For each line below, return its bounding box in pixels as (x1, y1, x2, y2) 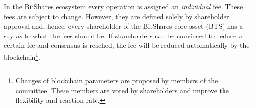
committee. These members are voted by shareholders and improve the (15, 85, 229, 95)
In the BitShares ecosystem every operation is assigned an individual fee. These (4, 1, 243, 11)
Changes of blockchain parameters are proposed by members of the (15, 75, 218, 86)
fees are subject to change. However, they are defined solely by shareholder (4, 11, 229, 21)
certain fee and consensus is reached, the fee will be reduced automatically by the (4, 40, 250, 50)
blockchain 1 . (4, 50, 40, 62)
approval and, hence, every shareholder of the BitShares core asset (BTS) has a (4, 21, 243, 31)
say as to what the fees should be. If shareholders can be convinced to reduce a (4, 30, 242, 40)
